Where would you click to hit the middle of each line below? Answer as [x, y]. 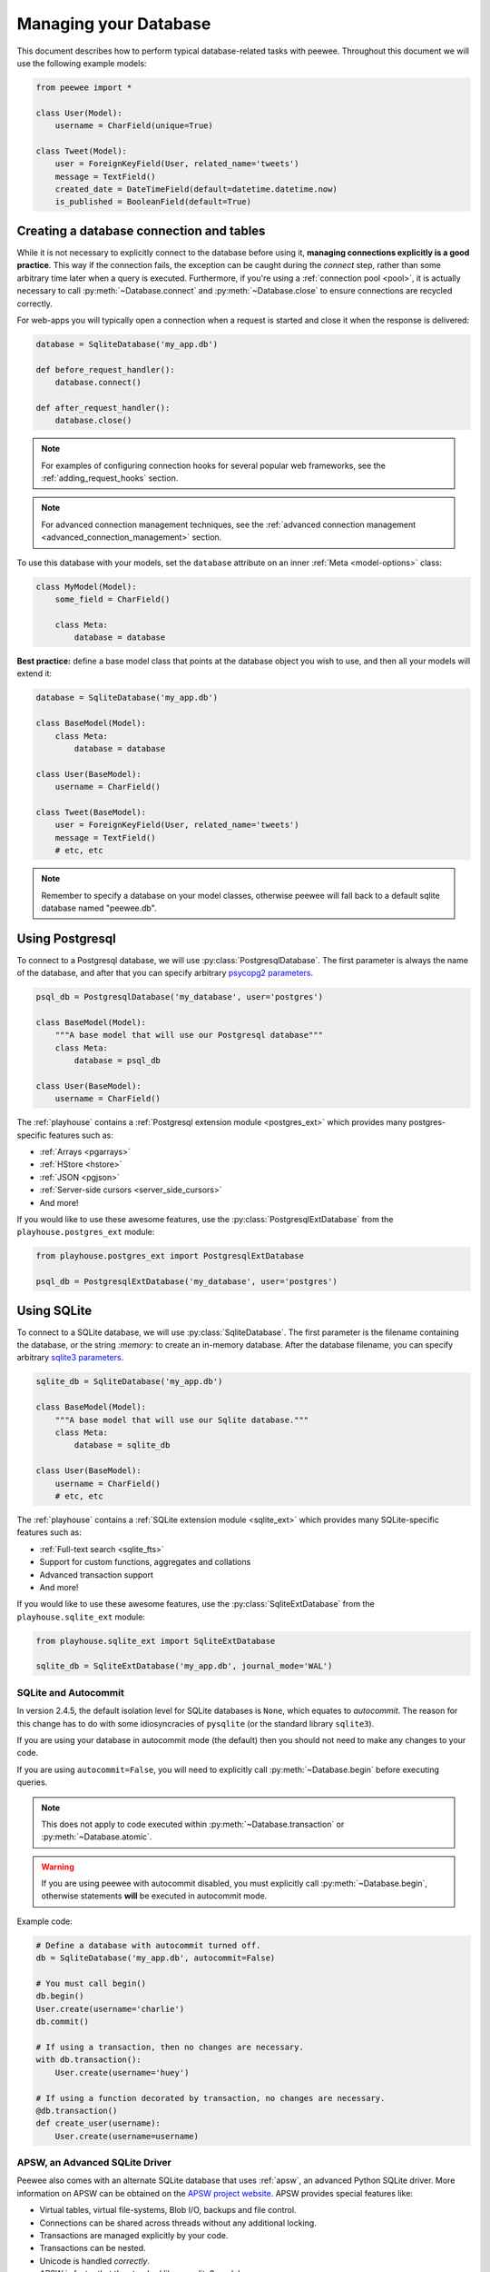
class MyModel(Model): [86, 587]
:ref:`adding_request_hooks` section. [110, 478]
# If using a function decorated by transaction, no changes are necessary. [211, 2098]
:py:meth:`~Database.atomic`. [97, 1837]
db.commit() [63, 2022]
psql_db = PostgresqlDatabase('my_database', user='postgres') [180, 997]
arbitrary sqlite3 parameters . [70, 1358]
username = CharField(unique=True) [134, 126]
